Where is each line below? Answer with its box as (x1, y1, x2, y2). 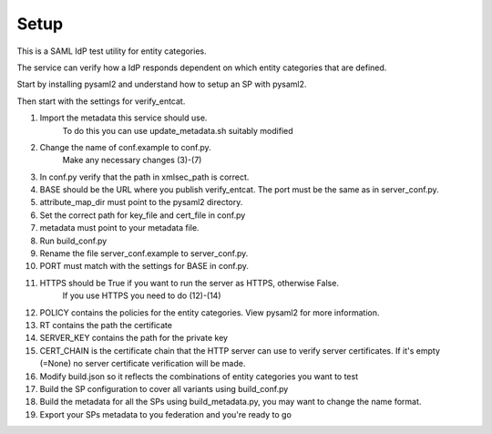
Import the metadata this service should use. (39, 112, 208, 123)
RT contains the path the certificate (39, 319, 173, 330)
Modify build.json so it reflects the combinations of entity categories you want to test (39, 370, 359, 382)
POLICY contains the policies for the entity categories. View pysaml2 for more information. (39, 306, 380, 318)
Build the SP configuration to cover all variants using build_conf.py (39, 383, 289, 394)
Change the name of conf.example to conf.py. (39, 141, 211, 152)
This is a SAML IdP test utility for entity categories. (16, 46, 207, 57)
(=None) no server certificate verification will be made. (39, 358, 246, 369)
